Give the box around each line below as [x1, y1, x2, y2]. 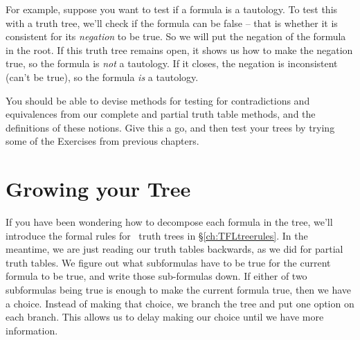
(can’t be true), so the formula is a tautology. [6, 69, 199, 84]
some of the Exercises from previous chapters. [6, 134, 199, 148]
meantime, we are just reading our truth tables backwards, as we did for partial [6, 242, 343, 256]
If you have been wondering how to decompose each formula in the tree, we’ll [6, 215, 333, 229]
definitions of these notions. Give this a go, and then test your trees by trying [6, 120, 335, 134]
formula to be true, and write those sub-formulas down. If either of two [6, 269, 307, 283]
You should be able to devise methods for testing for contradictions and [6, 93, 310, 107]
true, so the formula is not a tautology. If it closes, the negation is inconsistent [6, 56, 338, 71]
